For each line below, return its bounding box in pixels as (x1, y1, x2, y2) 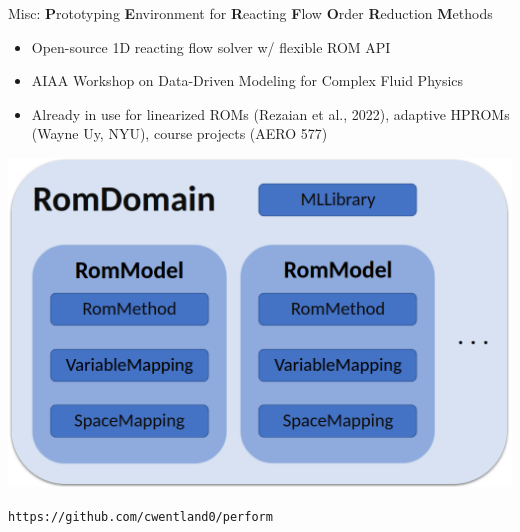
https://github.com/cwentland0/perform (8, 509, 273, 524)
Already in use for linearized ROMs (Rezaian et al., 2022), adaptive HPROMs (31, 103, 510, 124)
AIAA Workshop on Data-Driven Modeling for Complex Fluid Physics (31, 70, 464, 91)
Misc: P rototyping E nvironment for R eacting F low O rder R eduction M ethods (8, 3, 493, 23)
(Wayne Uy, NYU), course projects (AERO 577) (31, 123, 328, 144)
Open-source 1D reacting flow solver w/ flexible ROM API (31, 36, 391, 57)
